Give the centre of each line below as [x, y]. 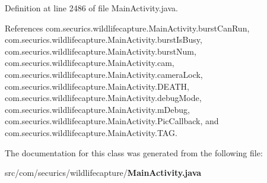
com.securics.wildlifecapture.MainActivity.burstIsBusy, [104, 40]
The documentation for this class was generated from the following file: [134, 152]
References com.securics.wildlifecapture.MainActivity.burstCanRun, [127, 28]
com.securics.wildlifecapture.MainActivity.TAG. [91, 132]
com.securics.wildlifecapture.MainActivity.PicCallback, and [112, 121]
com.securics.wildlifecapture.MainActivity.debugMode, [103, 98]
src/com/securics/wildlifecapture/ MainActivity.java [103, 173]
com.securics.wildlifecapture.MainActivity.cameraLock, [104, 74]
